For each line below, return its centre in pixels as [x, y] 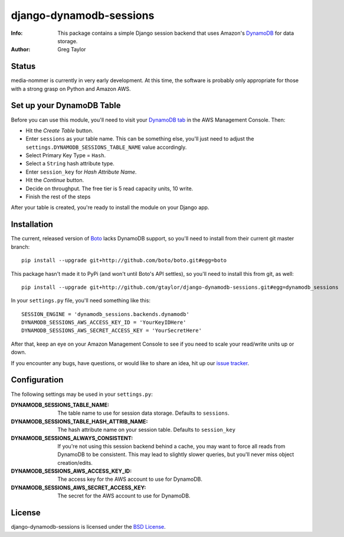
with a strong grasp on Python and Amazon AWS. [71, 89]
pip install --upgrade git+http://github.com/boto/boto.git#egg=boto [124, 261]
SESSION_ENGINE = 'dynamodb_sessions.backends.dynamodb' [106, 314]
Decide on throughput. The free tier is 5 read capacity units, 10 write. [109, 188]
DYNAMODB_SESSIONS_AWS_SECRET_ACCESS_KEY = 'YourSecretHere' [112, 331]
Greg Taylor [72, 50]
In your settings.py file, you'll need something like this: [81, 301]
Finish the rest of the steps [58, 197]
